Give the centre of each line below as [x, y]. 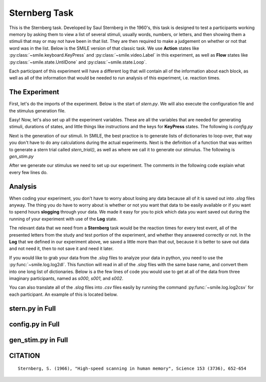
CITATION [25, 356]
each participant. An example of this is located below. [64, 294]
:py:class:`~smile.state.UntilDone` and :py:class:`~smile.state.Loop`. [78, 62]
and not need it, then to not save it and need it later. [61, 248]
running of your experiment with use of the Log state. [63, 219]
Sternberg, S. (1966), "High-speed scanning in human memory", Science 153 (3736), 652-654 [132, 369]
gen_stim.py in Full [39, 340]
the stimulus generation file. [37, 110]
